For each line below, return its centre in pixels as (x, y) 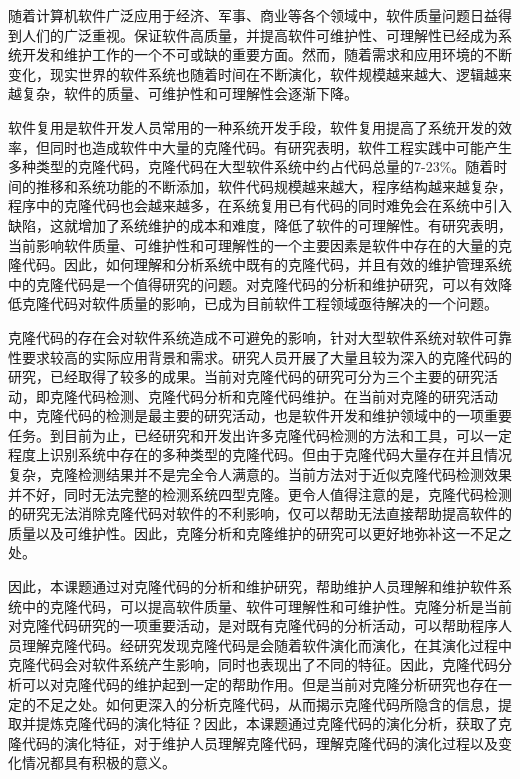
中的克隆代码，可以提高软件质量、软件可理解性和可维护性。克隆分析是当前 (266, 605)
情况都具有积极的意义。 (98, 762)
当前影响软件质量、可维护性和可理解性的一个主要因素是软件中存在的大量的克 (260, 244)
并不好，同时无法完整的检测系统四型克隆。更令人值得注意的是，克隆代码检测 (260, 493)
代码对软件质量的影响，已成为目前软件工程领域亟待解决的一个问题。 (273, 303)
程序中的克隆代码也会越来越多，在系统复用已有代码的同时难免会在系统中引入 (260, 205)
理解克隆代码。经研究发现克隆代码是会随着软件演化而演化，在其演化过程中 (266, 644)
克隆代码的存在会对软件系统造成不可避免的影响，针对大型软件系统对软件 (246, 336)
